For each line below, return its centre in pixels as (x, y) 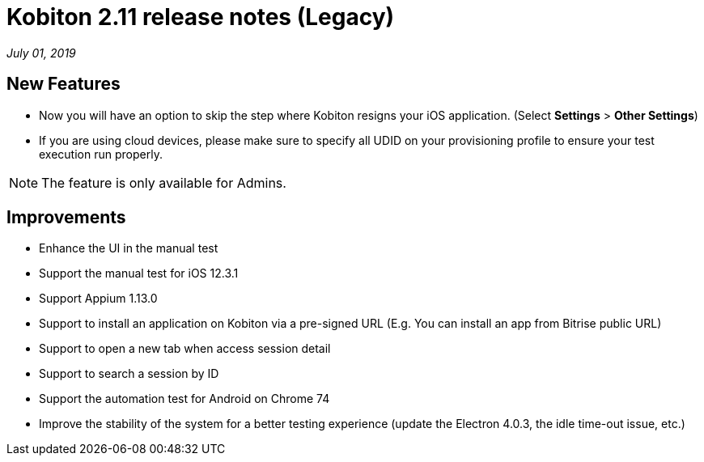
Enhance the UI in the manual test (129, 248)
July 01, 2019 (41, 53)
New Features (64, 84)
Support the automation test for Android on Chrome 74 (184, 399)
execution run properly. (101, 154)
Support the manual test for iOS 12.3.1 (139, 273)
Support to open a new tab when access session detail (185, 349)
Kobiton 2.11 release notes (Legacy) (201, 17)
